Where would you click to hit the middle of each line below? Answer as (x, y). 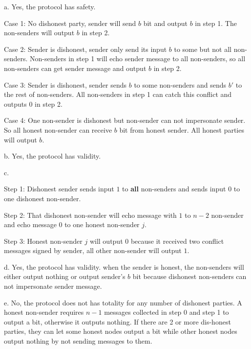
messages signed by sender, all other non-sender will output (93, 250)
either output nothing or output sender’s (65, 276)
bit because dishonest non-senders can (189, 276)
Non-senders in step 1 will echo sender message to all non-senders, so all (138, 58)
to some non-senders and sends (180, 84)
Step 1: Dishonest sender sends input (59, 189)
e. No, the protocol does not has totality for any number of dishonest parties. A (123, 302)
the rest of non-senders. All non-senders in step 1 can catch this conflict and (118, 94)
